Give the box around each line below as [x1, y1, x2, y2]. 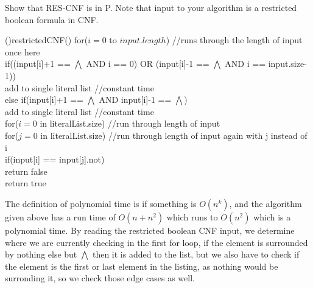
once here [5, 45, 40, 58]
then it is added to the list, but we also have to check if [92, 248, 300, 261]
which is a [253, 210, 291, 223]
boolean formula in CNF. [5, 13, 99, 26]
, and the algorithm [229, 197, 302, 209]
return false [5, 164, 47, 177]
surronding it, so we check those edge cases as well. [5, 272, 195, 284]
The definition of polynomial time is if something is [5, 197, 197, 209]
